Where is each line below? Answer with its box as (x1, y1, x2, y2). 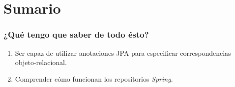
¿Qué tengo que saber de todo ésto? (3, 28, 149, 41)
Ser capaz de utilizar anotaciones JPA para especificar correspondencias (15, 47, 231, 58)
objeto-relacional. (15, 57, 67, 67)
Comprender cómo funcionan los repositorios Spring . (15, 73, 173, 84)
